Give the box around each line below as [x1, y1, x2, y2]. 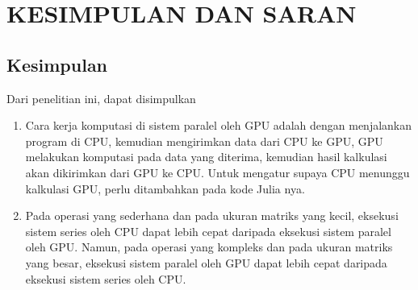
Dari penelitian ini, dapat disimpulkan [6, 89, 196, 106]
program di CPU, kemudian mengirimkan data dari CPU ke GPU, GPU [25, 132, 383, 149]
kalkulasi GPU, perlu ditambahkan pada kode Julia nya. [25, 180, 305, 197]
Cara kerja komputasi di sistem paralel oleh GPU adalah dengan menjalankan [25, 117, 412, 134]
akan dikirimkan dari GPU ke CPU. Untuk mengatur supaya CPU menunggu [25, 164, 410, 180]
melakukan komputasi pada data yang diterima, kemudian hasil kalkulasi [25, 148, 387, 165]
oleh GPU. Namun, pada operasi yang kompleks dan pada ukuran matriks [25, 238, 393, 255]
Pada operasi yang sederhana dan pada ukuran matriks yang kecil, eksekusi [25, 207, 399, 224]
